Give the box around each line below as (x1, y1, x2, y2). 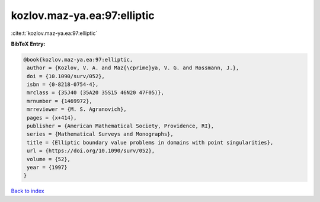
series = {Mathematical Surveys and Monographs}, (27, 131, 174, 137)
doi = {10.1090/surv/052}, (27, 73, 105, 79)
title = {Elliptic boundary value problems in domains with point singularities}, (27, 139, 274, 146)
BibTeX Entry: (11, 40, 46, 47)
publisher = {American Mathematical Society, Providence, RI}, (27, 123, 215, 130)
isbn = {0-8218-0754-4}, (27, 81, 99, 88)
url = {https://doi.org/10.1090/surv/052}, (27, 148, 155, 154)
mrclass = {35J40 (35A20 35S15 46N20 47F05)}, (27, 89, 164, 96)
